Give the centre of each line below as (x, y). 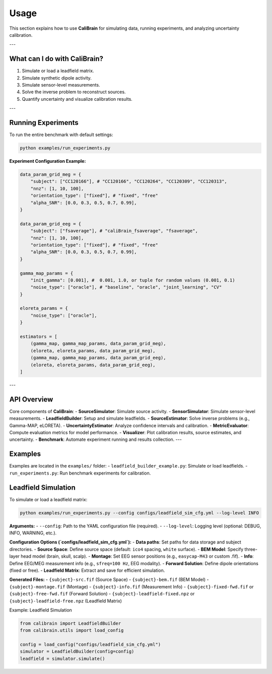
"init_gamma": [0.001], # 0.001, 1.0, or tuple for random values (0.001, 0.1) (133, 280)
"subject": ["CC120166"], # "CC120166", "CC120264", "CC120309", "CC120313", (129, 182)
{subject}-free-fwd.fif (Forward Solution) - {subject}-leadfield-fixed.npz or (102, 594)
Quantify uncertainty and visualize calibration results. (77, 99)
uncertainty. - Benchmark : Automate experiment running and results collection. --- (96, 440)
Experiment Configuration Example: (48, 161)
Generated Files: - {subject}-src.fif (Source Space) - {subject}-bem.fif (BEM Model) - (109, 580)
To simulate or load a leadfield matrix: (48, 499)
